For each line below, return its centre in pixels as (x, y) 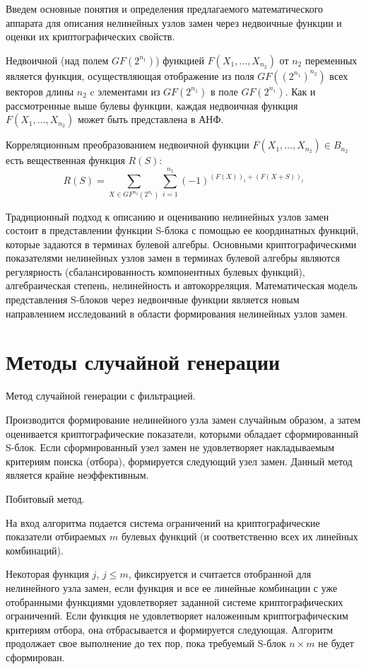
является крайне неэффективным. (77, 475)
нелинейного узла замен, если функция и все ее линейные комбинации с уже (172, 587)
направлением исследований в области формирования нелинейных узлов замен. (177, 313)
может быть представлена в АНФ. (150, 119)
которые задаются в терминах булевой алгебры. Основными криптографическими (181, 244)
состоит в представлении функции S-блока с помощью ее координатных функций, (182, 230)
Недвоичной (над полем (57, 60)
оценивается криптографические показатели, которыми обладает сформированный (182, 433)
